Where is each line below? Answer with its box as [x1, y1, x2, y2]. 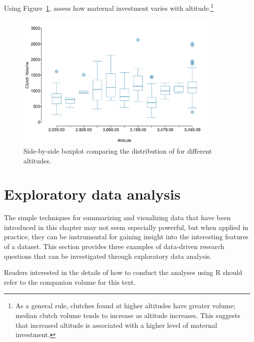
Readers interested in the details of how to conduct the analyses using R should [4, 267, 242, 277]
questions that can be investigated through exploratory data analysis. [4, 251, 212, 261]
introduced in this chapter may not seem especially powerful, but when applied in [4, 222, 249, 232]
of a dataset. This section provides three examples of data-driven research [4, 241, 224, 251]
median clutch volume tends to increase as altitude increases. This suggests [15, 310, 240, 320]
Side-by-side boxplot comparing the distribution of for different [23, 145, 212, 156]
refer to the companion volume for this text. [4, 276, 136, 287]
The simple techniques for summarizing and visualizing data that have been [4, 212, 231, 223]
